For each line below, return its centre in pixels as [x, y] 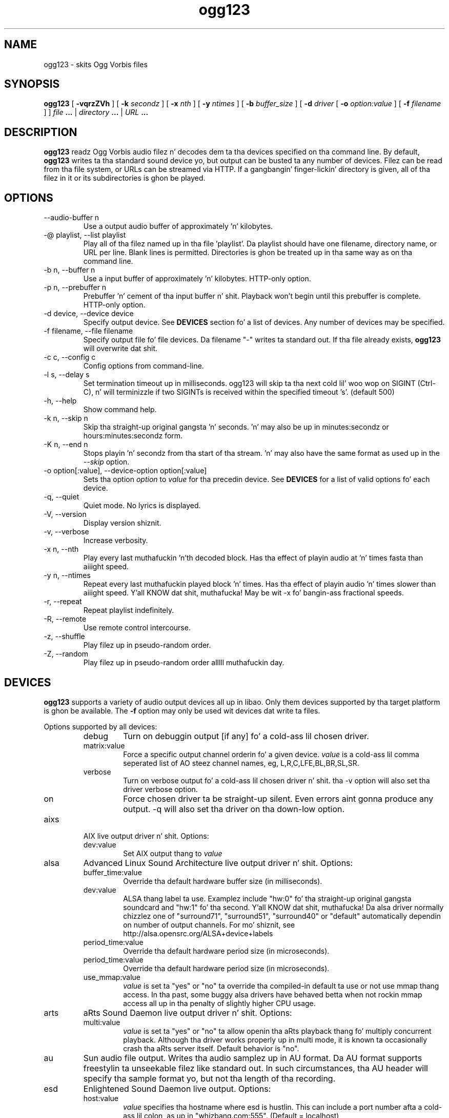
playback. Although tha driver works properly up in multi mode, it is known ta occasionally [275, 1039]
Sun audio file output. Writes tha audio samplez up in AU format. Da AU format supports [253, 1058]
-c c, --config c [70, 357]
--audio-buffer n [72, 218]
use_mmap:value [112, 977]
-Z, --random [66, 654]
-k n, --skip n [66, 418]
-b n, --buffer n [69, 270]
